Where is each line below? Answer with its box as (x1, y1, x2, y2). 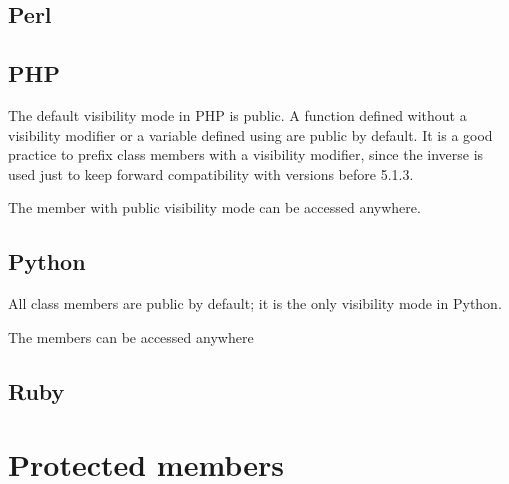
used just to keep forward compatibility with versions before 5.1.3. (8, 163, 414, 184)
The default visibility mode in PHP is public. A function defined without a (8, 104, 467, 125)
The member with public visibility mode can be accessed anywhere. (8, 197, 421, 218)
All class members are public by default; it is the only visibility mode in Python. (8, 293, 502, 314)
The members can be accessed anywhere (8, 326, 254, 347)
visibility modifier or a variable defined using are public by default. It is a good (8, 124, 493, 145)
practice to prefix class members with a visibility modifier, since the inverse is (8, 144, 484, 165)
